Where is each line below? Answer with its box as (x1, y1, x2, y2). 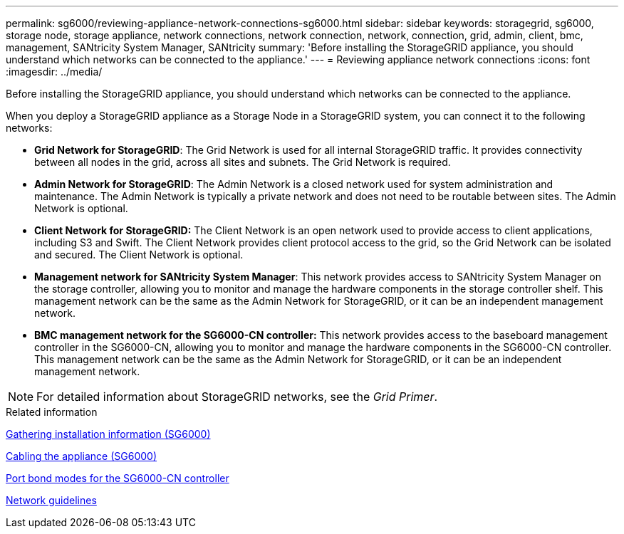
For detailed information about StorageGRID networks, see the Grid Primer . (36, 389, 438, 404)
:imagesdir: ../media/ (6, 66, 103, 78)
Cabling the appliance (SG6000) (6, 450, 157, 462)
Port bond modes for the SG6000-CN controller (6, 472, 229, 484)
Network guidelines (6, 494, 97, 506)
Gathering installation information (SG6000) (6, 428, 211, 440)
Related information (6, 406, 98, 418)
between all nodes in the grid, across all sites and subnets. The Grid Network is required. (34, 156, 451, 168)
